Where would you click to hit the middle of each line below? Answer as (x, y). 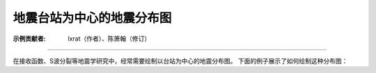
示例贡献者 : (29, 39)
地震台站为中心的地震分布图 (92, 18)
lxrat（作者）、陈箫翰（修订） (109, 39)
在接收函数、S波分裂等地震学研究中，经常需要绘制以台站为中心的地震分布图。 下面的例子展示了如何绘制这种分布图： (180, 61)
